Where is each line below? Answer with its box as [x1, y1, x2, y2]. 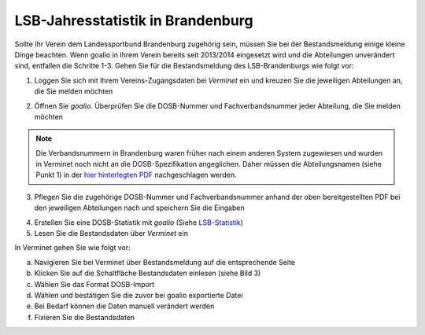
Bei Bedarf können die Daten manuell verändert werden [34, 301, 215, 311]
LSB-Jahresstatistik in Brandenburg [14, 12, 253, 29]
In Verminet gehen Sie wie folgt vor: [14, 243, 131, 252]
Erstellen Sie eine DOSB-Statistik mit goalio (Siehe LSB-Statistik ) [34, 217, 244, 227]
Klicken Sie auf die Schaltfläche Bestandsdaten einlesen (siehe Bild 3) [34, 268, 261, 278]
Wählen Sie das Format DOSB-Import [34, 279, 155, 289]
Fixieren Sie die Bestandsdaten [34, 312, 135, 322]
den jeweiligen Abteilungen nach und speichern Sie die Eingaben [34, 203, 245, 212]
